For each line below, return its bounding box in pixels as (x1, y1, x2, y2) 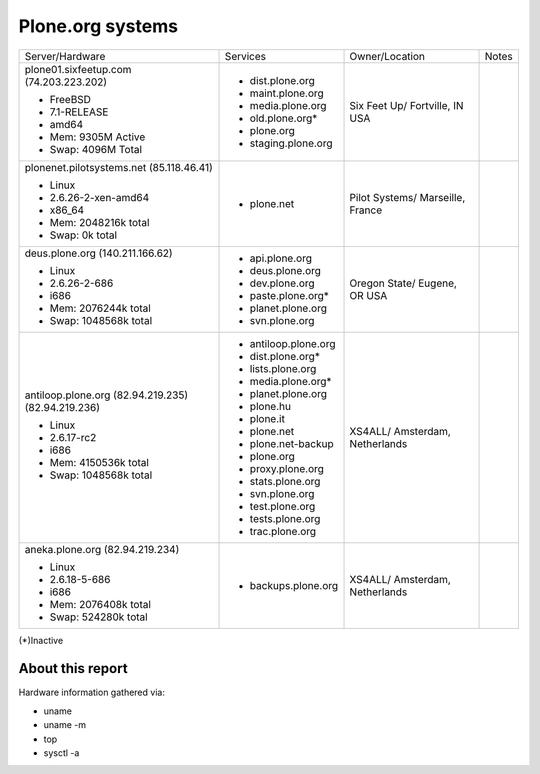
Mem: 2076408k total (49, 597, 152, 611)
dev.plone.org (249, 276, 315, 290)
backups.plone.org (249, 578, 339, 592)
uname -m (43, 719, 87, 731)
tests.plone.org (249, 511, 321, 525)
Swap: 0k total (49, 228, 118, 242)
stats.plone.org (249, 474, 321, 488)
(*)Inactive (18, 634, 64, 646)
